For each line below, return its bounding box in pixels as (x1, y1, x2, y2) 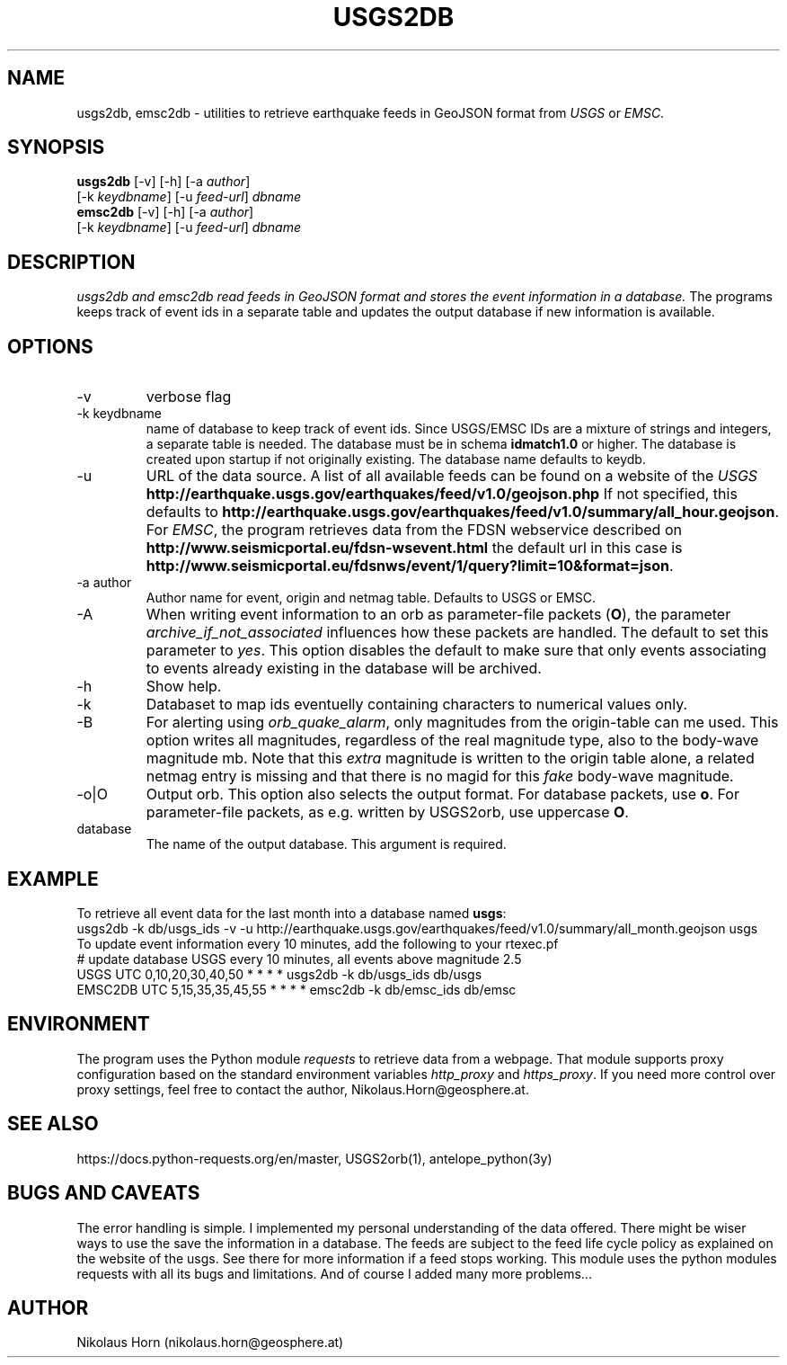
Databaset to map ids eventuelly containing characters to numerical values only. (146, 695, 688, 714)
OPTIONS (7, 335, 93, 358)
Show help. (146, 677, 222, 696)
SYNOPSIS (7, 136, 105, 159)
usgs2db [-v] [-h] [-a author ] (76, 174, 251, 190)
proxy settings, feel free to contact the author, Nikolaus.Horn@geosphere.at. (76, 1081, 529, 1097)
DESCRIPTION (7, 250, 136, 273)
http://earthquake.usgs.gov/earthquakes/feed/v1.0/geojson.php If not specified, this (146, 485, 738, 504)
